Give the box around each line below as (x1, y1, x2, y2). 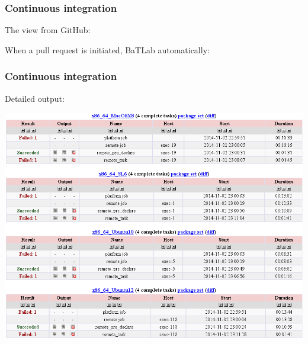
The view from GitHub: (5, 24, 91, 36)
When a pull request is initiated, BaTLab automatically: (5, 43, 210, 56)
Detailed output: (5, 92, 65, 104)
